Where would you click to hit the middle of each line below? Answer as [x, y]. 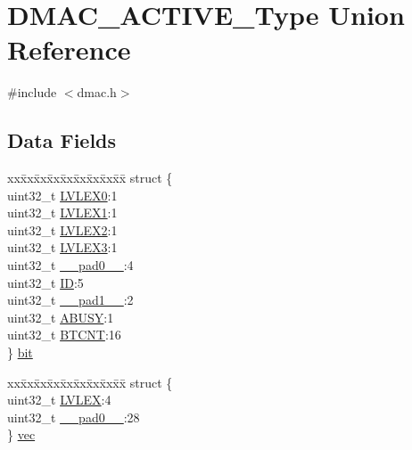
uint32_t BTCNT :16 [64, 335]
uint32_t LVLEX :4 [59, 400]
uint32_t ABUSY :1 [61, 317]
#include [32, 92]
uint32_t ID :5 [45, 282]
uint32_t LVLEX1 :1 [62, 213]
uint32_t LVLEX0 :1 [62, 195]
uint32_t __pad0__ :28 [74, 417]
